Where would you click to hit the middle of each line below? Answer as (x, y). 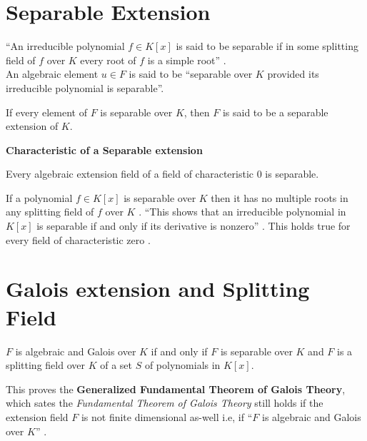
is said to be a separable (275, 112)
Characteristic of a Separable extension (104, 149)
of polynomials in (182, 365)
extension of (32, 126)
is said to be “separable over (191, 74)
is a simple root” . (187, 60)
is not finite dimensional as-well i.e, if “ (167, 416)
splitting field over (45, 365)
